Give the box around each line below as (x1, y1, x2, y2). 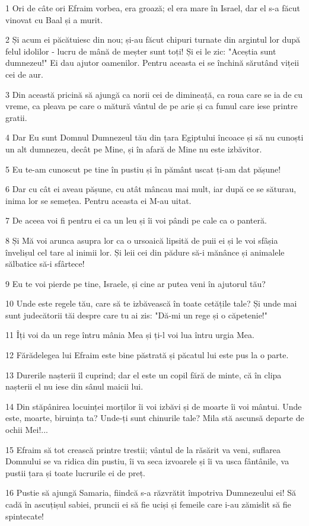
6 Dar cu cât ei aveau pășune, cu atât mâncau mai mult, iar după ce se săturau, (5, 183, 297, 195)
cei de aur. (5, 68, 43, 80)
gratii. (5, 111, 27, 123)
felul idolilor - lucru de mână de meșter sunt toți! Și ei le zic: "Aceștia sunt (5, 44, 276, 57)
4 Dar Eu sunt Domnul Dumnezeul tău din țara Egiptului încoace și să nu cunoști (5, 131, 304, 144)
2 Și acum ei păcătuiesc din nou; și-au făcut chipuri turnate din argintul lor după (5, 33, 300, 46)
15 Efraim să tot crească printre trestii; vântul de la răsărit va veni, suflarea (5, 443, 281, 455)
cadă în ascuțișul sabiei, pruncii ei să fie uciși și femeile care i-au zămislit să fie (5, 498, 291, 510)
